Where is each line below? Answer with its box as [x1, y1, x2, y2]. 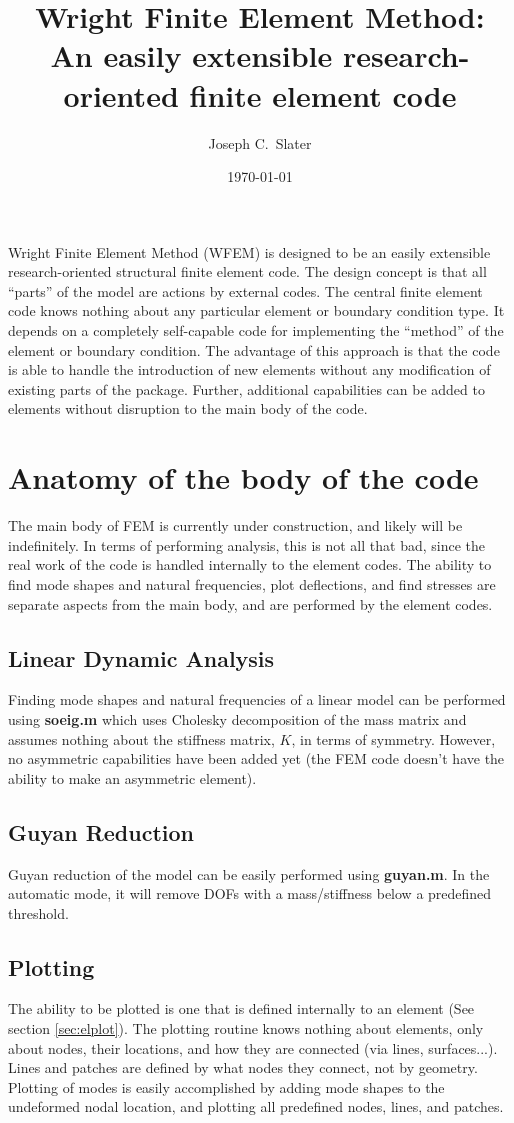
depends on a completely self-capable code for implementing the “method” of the [8, 320, 504, 341]
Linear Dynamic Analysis [8, 642, 275, 673]
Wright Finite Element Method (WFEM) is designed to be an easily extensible [8, 241, 491, 262]
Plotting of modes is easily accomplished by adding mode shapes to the [8, 1076, 445, 1097]
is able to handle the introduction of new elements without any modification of [8, 359, 491, 380]
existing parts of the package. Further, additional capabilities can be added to [8, 378, 485, 399]
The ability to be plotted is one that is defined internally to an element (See [8, 998, 475, 1019]
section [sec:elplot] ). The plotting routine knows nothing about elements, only [8, 1018, 484, 1039]
